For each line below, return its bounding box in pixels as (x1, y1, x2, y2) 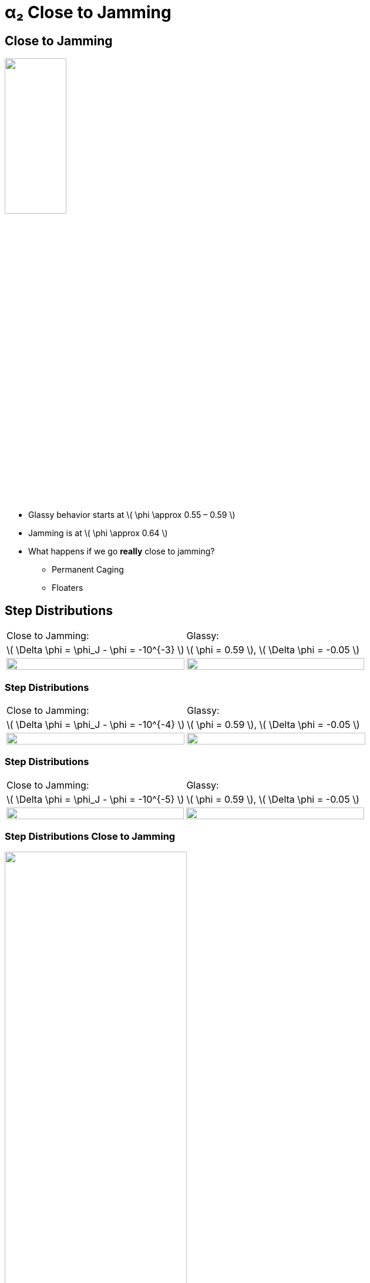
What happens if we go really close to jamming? (28, 546, 215, 557)
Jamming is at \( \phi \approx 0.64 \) (28, 528, 168, 539)
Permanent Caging (52, 564, 124, 575)
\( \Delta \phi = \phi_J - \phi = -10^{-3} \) (6, 644, 184, 656)
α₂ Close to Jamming (5, 2, 171, 22)
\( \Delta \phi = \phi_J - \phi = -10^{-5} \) (6, 793, 184, 805)
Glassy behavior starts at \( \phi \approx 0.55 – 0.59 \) (28, 510, 236, 520)
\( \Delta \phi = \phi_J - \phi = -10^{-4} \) (6, 718, 185, 730)
